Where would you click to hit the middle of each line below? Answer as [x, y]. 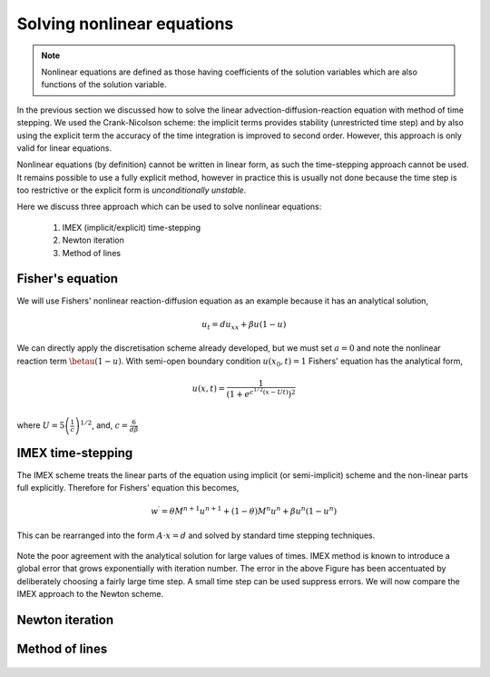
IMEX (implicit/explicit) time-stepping [132, 227]
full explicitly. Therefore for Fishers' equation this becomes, [128, 487]
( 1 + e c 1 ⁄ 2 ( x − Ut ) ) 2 [261, 393]
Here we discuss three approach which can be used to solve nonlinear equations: [169, 207]
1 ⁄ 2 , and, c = [104, 425]
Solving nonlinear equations [125, 24]
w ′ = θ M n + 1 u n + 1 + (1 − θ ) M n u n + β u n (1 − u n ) [244, 511]
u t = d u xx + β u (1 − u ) [244, 325]
